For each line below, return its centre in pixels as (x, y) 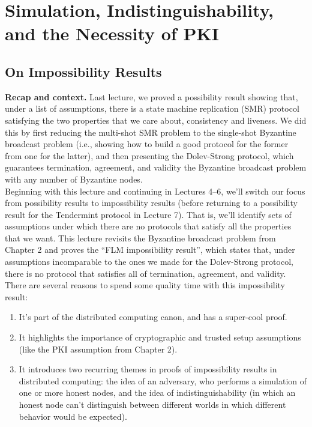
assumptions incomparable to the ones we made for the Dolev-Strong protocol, (149, 262)
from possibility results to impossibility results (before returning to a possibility (151, 203)
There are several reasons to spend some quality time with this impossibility (145, 285)
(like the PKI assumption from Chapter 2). (98, 349)
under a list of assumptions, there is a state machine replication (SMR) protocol (152, 108)
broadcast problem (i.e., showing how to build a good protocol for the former (147, 144)
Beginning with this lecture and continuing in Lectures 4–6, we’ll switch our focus (155, 191)
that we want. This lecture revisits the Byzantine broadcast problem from (140, 238)
